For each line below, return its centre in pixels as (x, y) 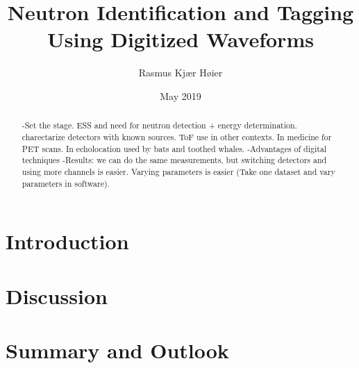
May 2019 (181, 95)
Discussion (57, 295)
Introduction (67, 241)
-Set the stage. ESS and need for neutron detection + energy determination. (159, 125)
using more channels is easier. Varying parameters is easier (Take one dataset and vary (178, 171)
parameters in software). (66, 183)
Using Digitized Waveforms (181, 39)
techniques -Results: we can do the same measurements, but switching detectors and (174, 160)
